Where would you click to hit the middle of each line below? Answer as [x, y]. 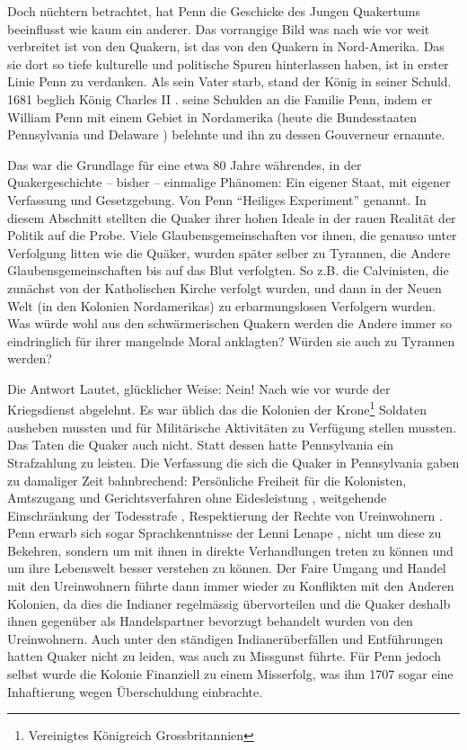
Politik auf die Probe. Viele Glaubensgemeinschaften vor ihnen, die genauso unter [232, 235]
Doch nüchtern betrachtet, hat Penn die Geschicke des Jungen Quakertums [214, 11]
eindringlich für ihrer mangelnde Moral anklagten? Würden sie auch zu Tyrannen [231, 340]
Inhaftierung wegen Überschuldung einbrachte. [135, 691]
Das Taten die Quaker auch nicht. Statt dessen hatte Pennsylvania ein [201, 445]
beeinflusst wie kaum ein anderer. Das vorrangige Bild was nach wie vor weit [219, 28]
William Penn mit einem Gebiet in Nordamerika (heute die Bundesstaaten [212, 116]
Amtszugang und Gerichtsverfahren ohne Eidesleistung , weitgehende [197, 498]
